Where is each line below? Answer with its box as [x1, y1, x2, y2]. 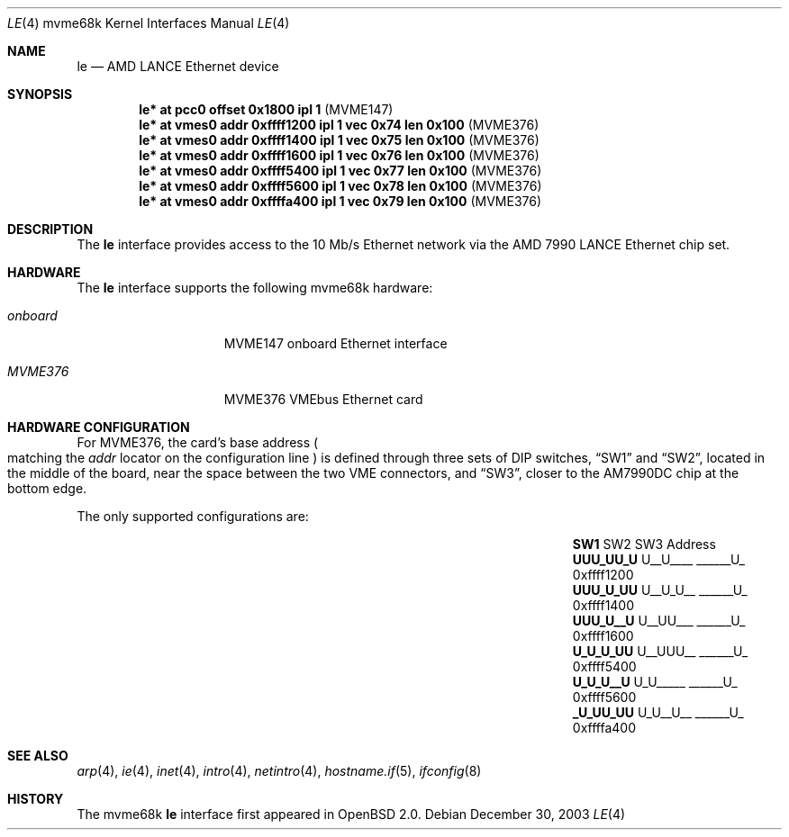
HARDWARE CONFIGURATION [7, 419, 190, 435]
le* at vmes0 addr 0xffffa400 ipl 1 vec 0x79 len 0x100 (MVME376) [139, 193, 542, 209]
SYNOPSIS [7, 86, 73, 102]
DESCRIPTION [7, 221, 94, 237]
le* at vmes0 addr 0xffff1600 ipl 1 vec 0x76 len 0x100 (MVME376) [139, 148, 540, 163]
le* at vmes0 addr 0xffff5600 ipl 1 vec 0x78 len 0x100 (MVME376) [139, 178, 542, 193]
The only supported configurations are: [77, 508, 309, 524]
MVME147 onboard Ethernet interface [223, 336, 448, 351]
